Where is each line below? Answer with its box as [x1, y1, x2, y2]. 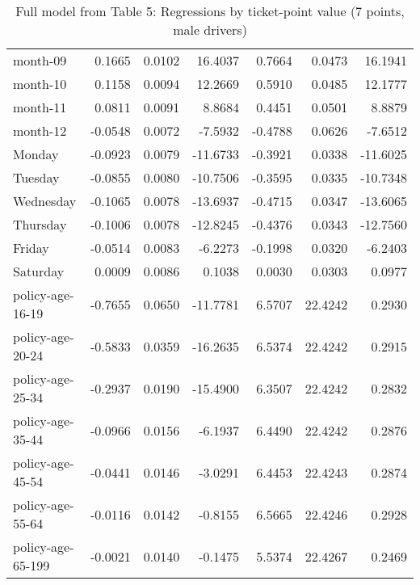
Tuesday [13, 168, 60, 187]
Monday [13, 145, 59, 163]
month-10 [13, 74, 67, 93]
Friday [13, 238, 49, 257]
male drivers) [173, 20, 247, 39]
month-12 [13, 121, 67, 140]
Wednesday [13, 191, 77, 210]
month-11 [13, 98, 67, 116]
